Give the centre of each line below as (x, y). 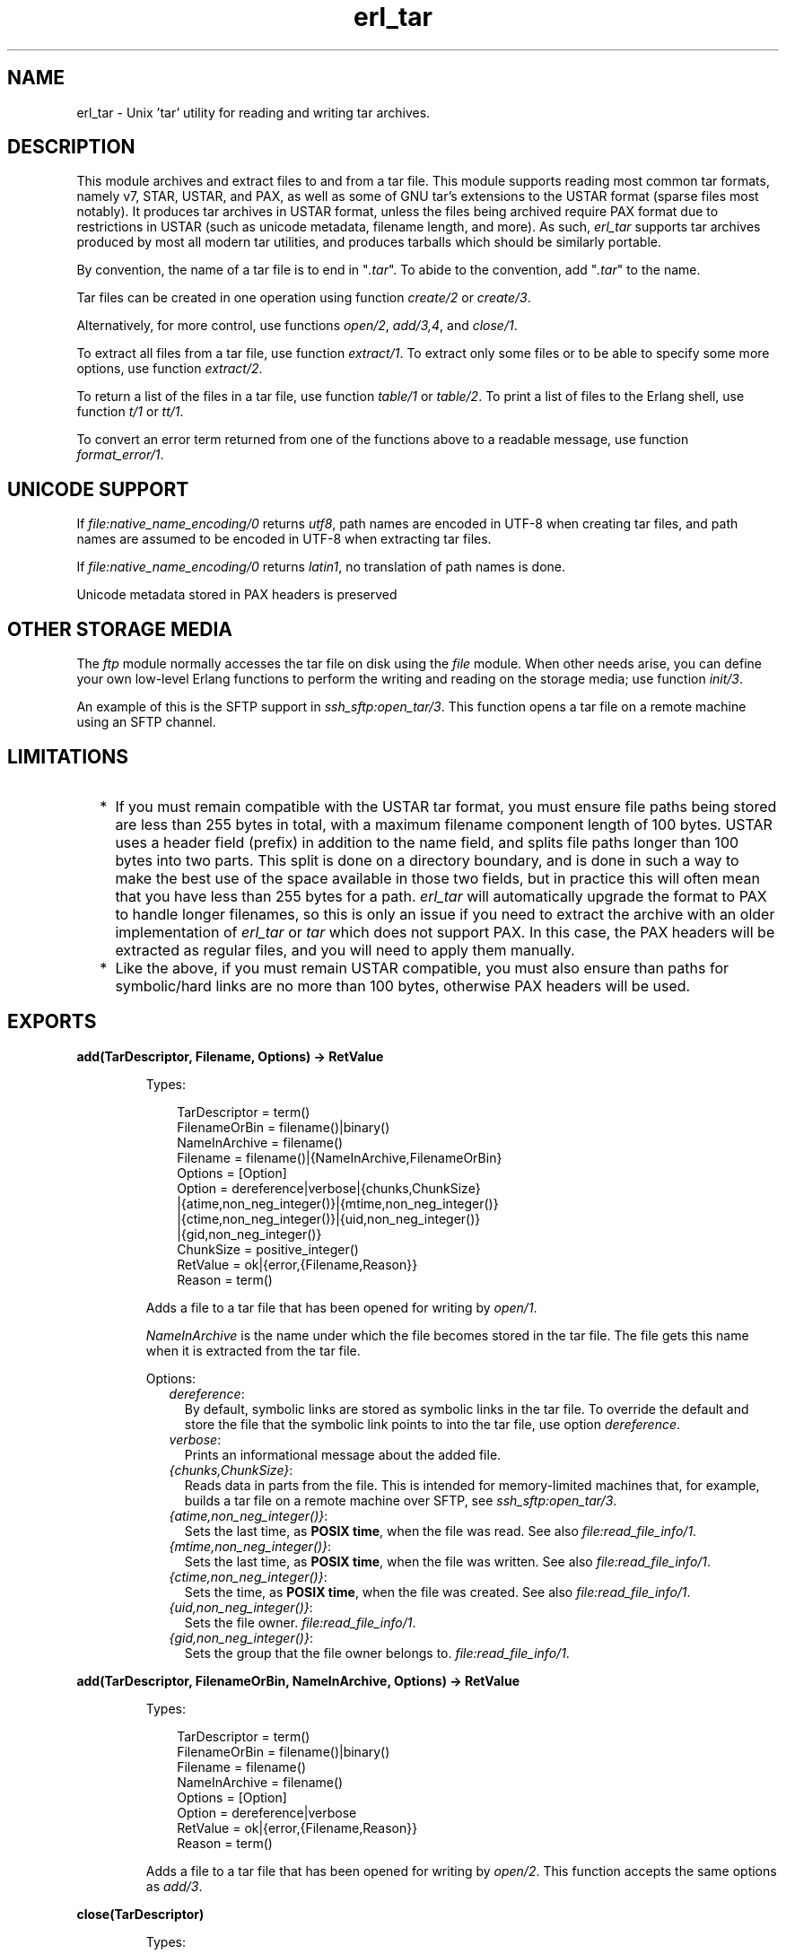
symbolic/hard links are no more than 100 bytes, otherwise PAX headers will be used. (403, 986)
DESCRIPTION (71, 147)
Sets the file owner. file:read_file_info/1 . (300, 1622)
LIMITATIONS (68, 756)
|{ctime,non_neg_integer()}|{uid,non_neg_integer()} (329, 1218)
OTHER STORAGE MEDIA (120, 629)
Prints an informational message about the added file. (343, 1454)
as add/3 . (174, 1886)
